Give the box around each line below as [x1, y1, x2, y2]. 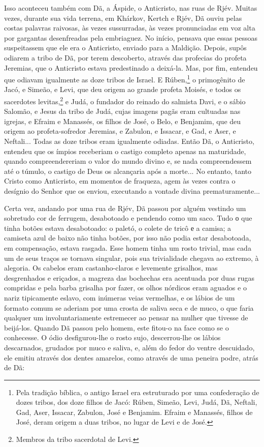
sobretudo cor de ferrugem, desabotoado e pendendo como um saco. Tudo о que [4, 213, 252, 223]
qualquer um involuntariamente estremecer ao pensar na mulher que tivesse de [4, 312, 248, 323]
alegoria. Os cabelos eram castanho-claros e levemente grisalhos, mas [4, 262, 218, 273]
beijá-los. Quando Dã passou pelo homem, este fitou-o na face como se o [4, 322, 229, 333]
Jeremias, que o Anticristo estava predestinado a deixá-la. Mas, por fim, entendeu [4, 62, 258, 73]
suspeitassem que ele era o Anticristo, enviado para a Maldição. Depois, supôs [4, 42, 247, 53]
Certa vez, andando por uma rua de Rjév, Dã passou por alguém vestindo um [4, 202, 246, 213]
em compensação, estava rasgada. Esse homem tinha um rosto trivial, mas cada [4, 242, 251, 253]
